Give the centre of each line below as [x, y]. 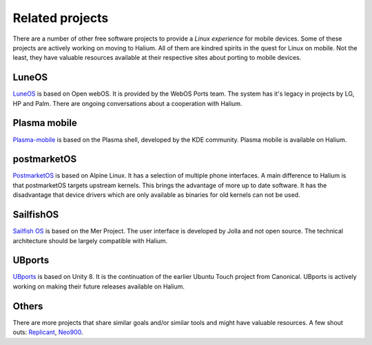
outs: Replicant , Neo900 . [48, 332]
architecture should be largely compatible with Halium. [90, 240]
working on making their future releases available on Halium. [99, 286]
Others [28, 306]
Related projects [61, 18]
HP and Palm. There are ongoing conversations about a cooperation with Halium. [127, 103]
